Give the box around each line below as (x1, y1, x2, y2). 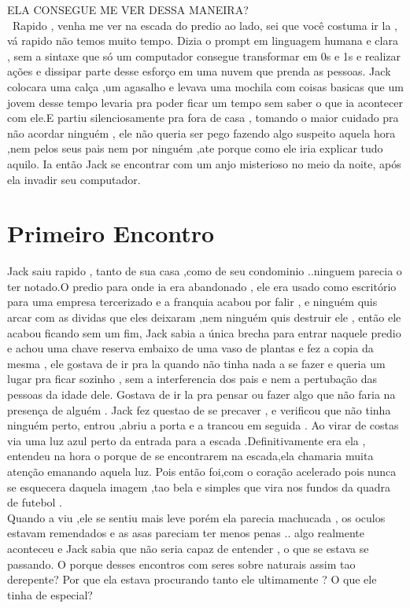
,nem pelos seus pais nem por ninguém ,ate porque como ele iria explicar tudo (7, 140, 383, 157)
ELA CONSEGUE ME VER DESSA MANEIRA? (7, 2, 249, 17)
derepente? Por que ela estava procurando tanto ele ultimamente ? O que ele (7, 571, 377, 588)
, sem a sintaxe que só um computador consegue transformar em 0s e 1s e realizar (7, 47, 401, 64)
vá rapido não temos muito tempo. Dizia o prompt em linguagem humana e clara (7, 32, 398, 49)
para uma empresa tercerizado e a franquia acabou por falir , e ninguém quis (7, 293, 378, 310)
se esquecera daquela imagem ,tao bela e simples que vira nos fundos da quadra (7, 478, 391, 495)
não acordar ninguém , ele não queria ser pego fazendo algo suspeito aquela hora (7, 124, 396, 141)
